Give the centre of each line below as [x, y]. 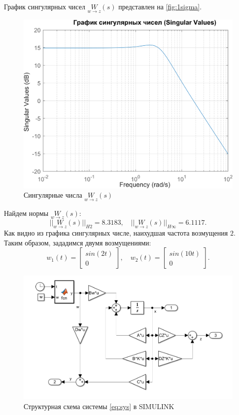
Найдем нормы [26, 213]
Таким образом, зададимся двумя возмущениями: [78, 242]
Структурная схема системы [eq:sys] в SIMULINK [99, 406]
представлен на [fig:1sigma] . [160, 6]
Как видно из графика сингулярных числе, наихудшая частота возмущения [116, 233]
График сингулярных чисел [45, 6]
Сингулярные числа [53, 195]
